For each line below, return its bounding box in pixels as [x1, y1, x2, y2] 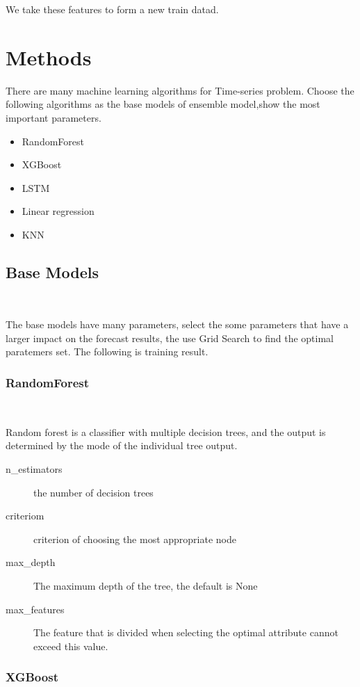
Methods [6, 42, 92, 71]
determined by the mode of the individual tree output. [6, 438, 238, 453]
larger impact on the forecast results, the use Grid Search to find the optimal [6, 330, 334, 345]
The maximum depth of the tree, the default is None [33, 579, 258, 593]
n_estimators [6, 462, 63, 476]
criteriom [6, 508, 44, 523]
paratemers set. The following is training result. [6, 344, 208, 359]
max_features [6, 601, 65, 616]
